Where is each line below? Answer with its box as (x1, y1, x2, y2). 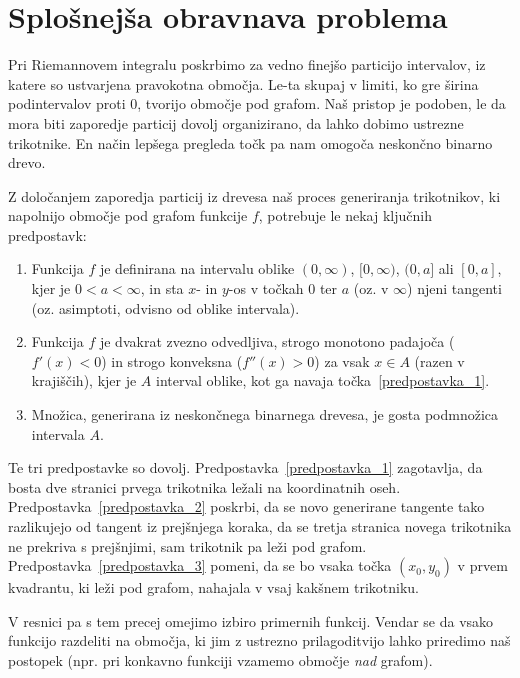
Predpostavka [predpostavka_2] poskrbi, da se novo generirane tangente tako (8, 496, 485, 517)
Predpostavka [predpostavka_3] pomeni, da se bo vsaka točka (8, 555, 392, 576)
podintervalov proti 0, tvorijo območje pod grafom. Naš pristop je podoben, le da (8, 93, 506, 114)
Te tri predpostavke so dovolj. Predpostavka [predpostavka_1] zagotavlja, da (8, 457, 483, 478)
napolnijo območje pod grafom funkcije (8, 205, 248, 226)
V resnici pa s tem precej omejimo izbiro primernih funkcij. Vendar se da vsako (8, 610, 494, 631)
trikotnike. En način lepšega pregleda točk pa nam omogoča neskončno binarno (8, 132, 493, 153)
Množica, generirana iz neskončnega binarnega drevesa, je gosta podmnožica (31, 404, 499, 425)
